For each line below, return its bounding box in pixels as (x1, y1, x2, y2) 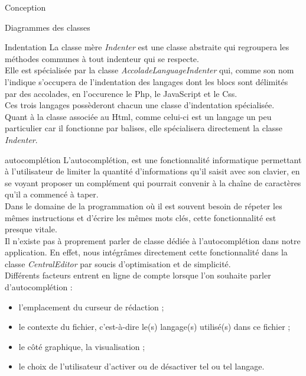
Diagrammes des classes (5, 21, 90, 33)
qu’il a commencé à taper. (5, 188, 99, 200)
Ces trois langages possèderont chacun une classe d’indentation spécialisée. (5, 99, 275, 111)
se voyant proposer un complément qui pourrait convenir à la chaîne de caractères (5, 176, 301, 189)
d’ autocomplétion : (5, 281, 73, 293)
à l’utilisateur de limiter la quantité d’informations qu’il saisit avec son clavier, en (5, 165, 300, 177)
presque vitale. (5, 223, 57, 235)
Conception (5, 1, 46, 13)
